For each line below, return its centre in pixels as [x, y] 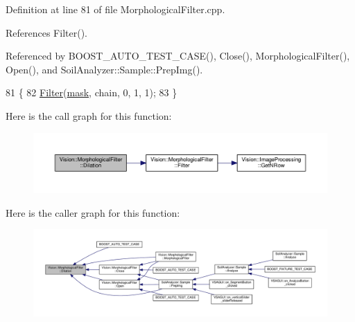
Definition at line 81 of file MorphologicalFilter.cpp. [115, 9]
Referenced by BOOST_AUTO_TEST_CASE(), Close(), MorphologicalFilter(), [178, 56]
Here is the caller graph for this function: [93, 212]
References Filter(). [46, 32]
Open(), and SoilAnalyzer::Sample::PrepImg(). [104, 69]
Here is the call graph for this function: [89, 115]
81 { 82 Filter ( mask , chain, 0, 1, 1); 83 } [92, 92]
